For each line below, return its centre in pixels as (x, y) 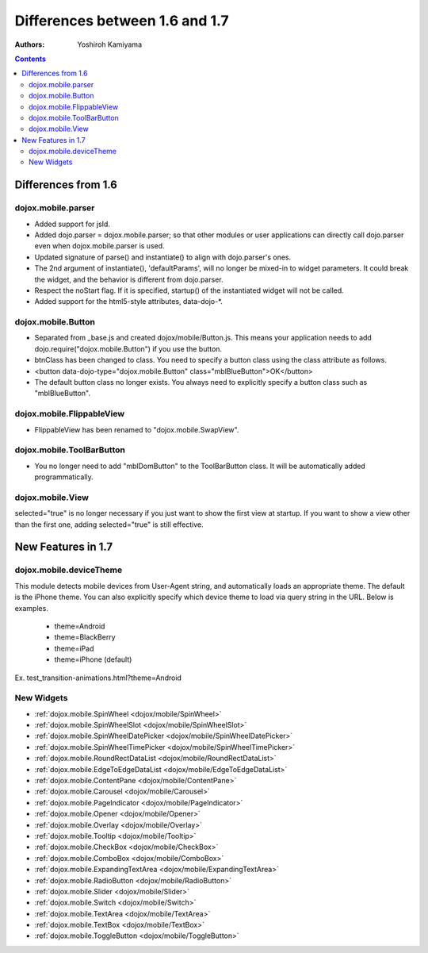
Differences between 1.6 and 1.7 (122, 21)
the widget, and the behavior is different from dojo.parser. (129, 279)
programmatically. (64, 477)
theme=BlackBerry (85, 637)
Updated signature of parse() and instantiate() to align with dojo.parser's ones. (163, 257)
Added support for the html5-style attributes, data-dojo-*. (129, 302)
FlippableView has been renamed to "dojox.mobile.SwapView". (137, 429)
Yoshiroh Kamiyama (110, 44)
